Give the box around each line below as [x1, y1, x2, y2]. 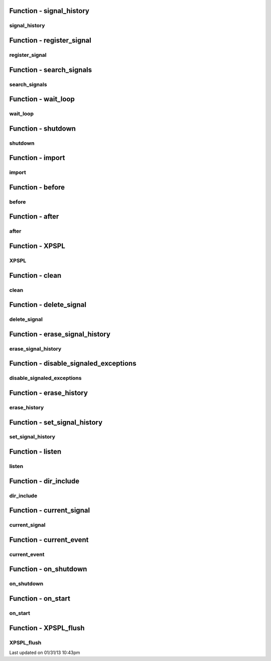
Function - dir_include [9, 477, 80, 485]
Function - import [9, 154, 65, 162]
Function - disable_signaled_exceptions [9, 359, 137, 368]
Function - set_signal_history [9, 418, 103, 426]
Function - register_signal [9, 36, 91, 45]
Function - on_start [9, 594, 70, 603]
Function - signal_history [9, 7, 90, 15]
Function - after [9, 212, 59, 221]
